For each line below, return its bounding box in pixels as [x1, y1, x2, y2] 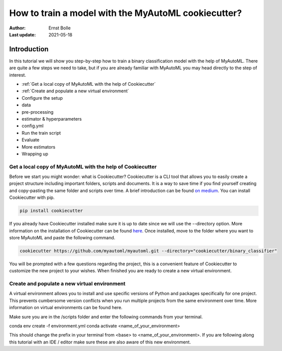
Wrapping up [21, 151, 48, 157]
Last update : [9, 31, 36, 37]
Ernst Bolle [48, 25, 71, 31]
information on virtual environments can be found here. [9, 305, 123, 311]
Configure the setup [21, 95, 63, 101]
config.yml [21, 123, 44, 129]
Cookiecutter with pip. [9, 194, 55, 200]
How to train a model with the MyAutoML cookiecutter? [9, 7, 242, 18]
